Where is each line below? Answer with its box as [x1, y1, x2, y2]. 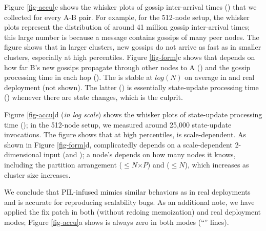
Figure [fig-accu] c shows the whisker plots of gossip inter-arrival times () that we [4, 2, 257, 12]
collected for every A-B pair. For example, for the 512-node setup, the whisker [4, 11, 250, 22]
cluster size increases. [4, 169, 71, 180]
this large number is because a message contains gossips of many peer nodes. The [4, 31, 259, 42]
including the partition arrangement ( [4, 159, 122, 170]
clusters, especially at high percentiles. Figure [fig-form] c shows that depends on [4, 51, 255, 62]
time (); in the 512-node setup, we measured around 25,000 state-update [4, 119, 232, 130]
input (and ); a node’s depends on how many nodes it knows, [44, 149, 236, 160]
